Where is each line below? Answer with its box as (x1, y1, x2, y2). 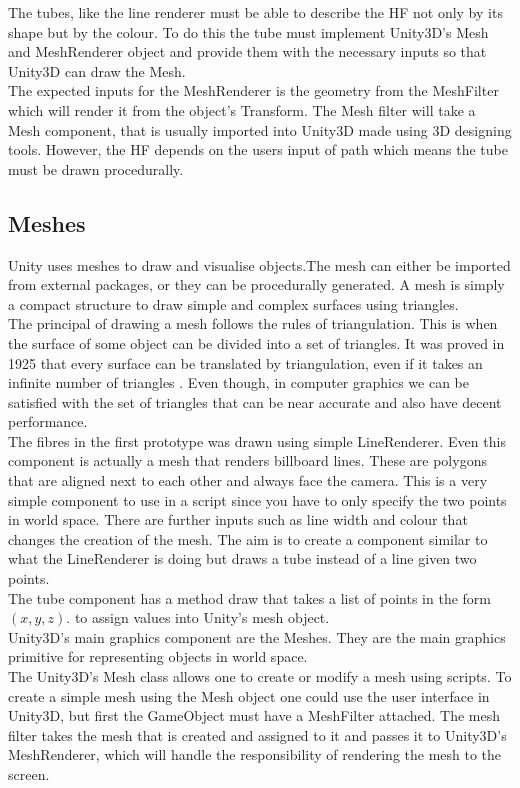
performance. (8, 411, 88, 432)
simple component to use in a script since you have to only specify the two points (8, 489, 507, 510)
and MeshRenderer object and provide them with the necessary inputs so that (8, 41, 487, 62)
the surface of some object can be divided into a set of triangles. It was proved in (8, 332, 505, 353)
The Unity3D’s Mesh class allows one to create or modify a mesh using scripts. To (8, 666, 512, 687)
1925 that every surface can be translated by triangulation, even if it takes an (8, 352, 483, 373)
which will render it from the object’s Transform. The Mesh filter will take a (8, 99, 476, 120)
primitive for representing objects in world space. (8, 646, 308, 667)
